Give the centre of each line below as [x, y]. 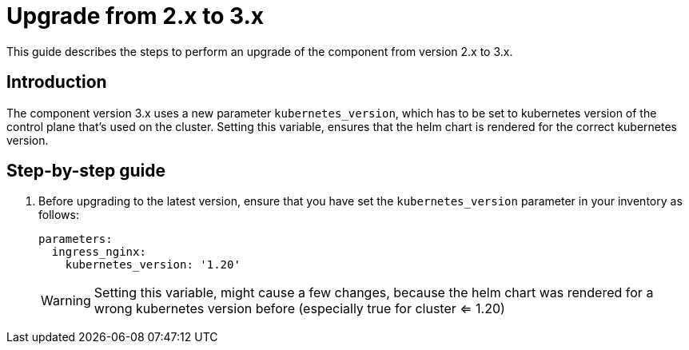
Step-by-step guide [86, 171]
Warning [66, 301]
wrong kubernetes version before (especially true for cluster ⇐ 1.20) [299, 309]
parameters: [76, 239]
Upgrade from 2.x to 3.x [135, 16]
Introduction [57, 82]
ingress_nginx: [99, 252]
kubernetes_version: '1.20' [153, 265]
